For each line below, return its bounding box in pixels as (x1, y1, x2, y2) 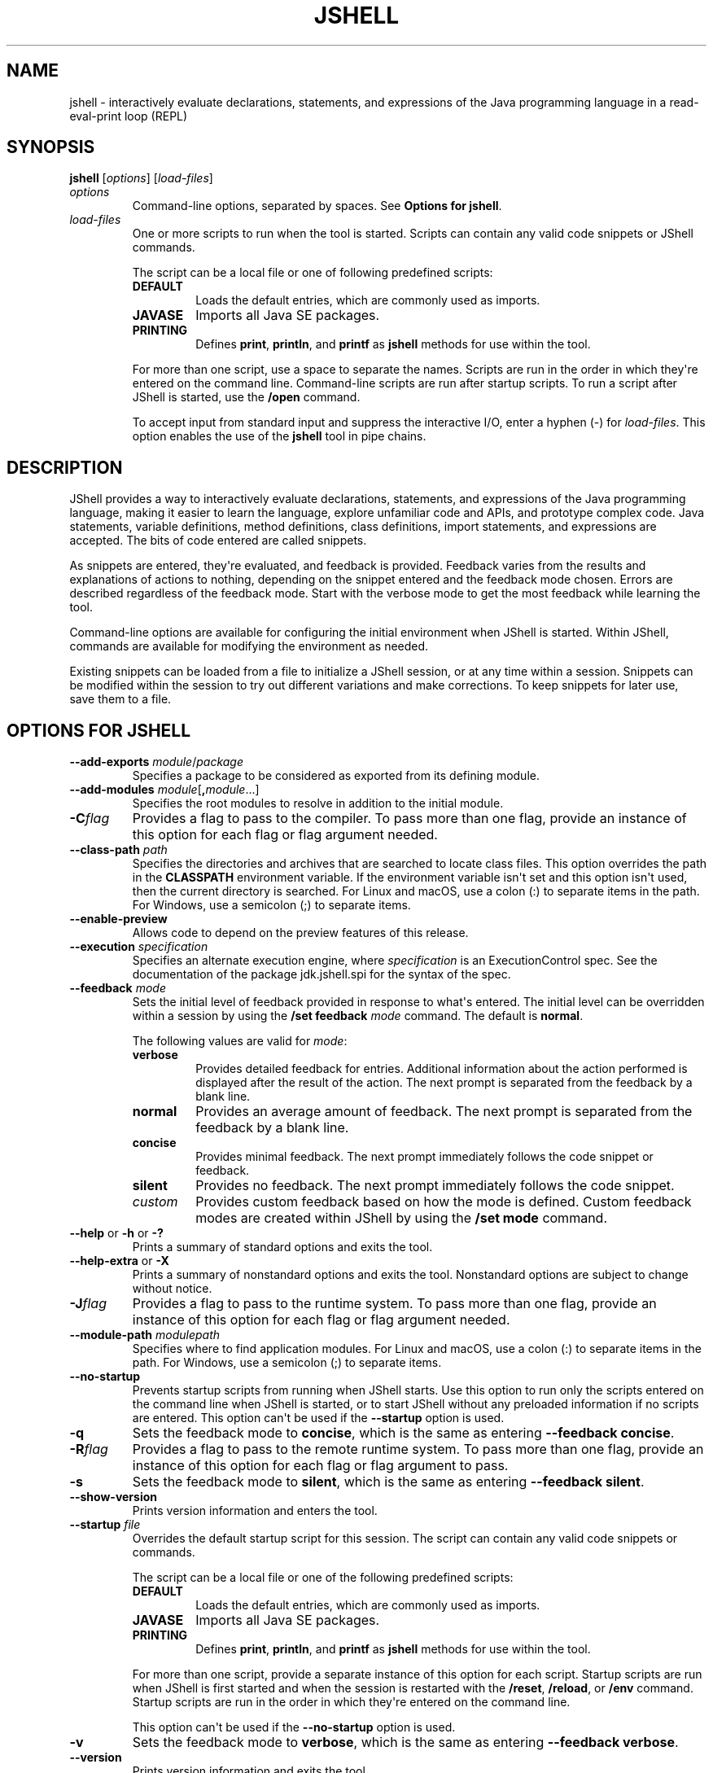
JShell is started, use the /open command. (132, 390, 361, 405)
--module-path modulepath (69, 1328, 221, 1342)
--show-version (69, 1490, 158, 1504)
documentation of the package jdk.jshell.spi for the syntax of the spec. (132, 967, 511, 982)
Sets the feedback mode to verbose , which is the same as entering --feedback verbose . (132, 1734, 679, 1751)
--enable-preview (69, 912, 168, 926)
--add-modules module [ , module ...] (69, 782, 260, 797)
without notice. (132, 1281, 212, 1296)
